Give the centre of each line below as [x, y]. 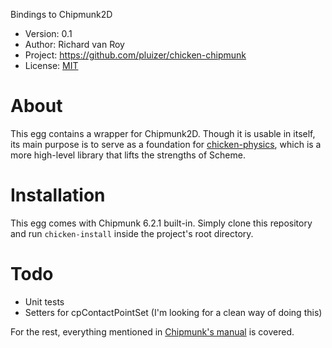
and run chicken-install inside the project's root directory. [132, 233]
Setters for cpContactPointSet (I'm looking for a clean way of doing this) [173, 312]
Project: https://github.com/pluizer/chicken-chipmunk [135, 55]
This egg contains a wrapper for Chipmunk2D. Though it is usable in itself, [163, 133]
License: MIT [51, 65]
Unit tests [44, 301]
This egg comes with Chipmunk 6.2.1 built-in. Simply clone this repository [161, 223]
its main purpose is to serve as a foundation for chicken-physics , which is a [166, 144]
